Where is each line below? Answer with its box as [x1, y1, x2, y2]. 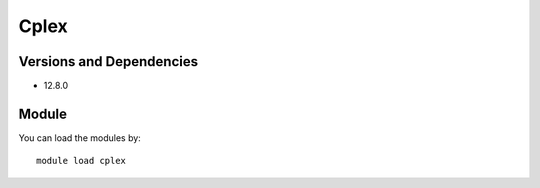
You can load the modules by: [18, 131, 142, 144]
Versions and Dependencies [18, 53, 199, 70]
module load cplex [36, 155, 127, 167]
